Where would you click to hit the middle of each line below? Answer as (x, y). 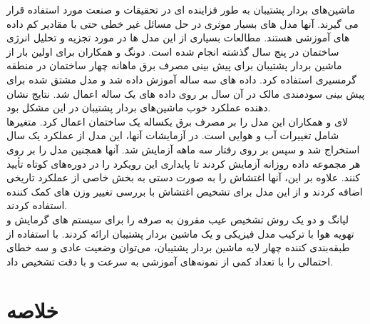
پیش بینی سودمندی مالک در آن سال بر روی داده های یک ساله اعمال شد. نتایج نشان (186, 93)
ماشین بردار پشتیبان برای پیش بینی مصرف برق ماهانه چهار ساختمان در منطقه (174, 65)
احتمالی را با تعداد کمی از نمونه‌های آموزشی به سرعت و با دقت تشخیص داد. (170, 261)
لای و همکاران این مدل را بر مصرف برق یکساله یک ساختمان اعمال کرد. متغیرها (177, 121)
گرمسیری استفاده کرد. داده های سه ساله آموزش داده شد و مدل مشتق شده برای (181, 79)
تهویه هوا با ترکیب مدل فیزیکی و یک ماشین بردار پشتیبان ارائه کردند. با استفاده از (180, 233)
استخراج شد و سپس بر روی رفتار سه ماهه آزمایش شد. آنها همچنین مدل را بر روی (183, 149)
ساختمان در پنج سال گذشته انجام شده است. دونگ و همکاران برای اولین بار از (173, 51)
